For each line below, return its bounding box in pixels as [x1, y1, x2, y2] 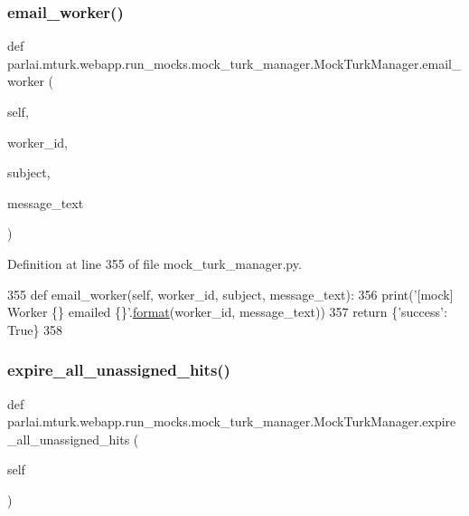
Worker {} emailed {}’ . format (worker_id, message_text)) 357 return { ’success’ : [7, 302, 447, 321]
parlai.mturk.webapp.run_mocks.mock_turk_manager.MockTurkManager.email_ [7, 53, 462, 72]
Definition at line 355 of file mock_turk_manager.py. [7, 253, 302, 272]
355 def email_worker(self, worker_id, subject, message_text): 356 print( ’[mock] [7, 284, 454, 303]
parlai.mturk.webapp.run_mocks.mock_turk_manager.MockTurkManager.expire [7, 412, 456, 431]
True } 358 [7, 320, 63, 339]
